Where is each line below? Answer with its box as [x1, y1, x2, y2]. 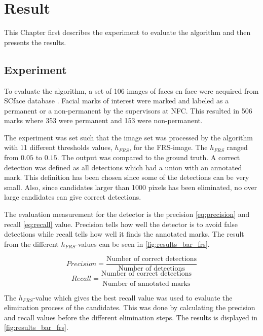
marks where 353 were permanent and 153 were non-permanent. [4, 115, 203, 126]
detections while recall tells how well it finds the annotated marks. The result [4, 229, 244, 239]
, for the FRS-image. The [129, 142, 208, 153]
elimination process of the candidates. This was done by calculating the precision [4, 302, 255, 313]
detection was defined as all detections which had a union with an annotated [4, 162, 242, 172]
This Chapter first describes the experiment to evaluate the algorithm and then [4, 27, 251, 38]
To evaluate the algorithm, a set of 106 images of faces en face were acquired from [4, 85, 259, 96]
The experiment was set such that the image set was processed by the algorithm [4, 132, 253, 142]
